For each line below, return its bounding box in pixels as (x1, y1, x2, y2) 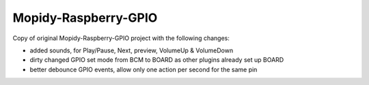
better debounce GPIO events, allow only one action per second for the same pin (29, 65, 258, 73)
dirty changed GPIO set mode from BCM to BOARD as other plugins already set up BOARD (29, 56, 284, 64)
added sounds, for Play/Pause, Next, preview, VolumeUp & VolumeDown (29, 46, 234, 54)
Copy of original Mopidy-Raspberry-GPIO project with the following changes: (12, 34, 230, 42)
